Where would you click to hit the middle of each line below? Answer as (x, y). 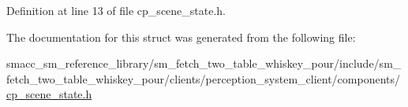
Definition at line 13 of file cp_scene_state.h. (116, 10)
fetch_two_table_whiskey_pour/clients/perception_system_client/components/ (204, 78)
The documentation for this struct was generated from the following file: (181, 37)
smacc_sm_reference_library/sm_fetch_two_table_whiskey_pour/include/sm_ (204, 63)
